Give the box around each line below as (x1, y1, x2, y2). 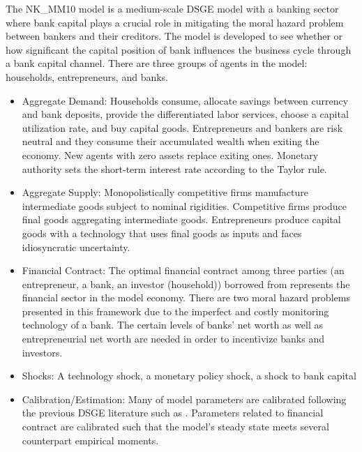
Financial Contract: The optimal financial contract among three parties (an (22, 263, 345, 278)
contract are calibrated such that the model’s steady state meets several (22, 419, 329, 434)
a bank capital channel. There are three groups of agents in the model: (6, 56, 308, 70)
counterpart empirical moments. (22, 432, 159, 447)
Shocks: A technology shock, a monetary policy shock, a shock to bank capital (22, 368, 356, 383)
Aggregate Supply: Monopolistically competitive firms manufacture (22, 185, 308, 199)
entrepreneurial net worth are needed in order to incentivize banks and (22, 331, 324, 346)
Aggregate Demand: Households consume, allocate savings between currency (22, 93, 349, 107)
